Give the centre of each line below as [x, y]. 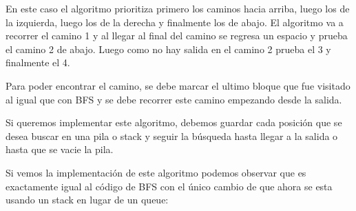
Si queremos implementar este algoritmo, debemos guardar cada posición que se [174, 122]
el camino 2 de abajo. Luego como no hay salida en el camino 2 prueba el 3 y [168, 49]
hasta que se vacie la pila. [60, 149]
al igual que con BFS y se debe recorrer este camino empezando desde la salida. [174, 99]
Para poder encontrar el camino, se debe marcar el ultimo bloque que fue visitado [178, 85]
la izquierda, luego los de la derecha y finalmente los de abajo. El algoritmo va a [175, 22]
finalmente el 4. [38, 62]
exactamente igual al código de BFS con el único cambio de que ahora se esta [169, 186]
